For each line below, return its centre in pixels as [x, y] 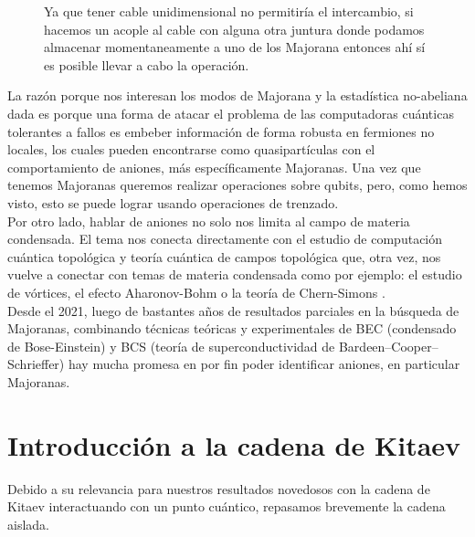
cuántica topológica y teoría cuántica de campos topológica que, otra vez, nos [224, 256]
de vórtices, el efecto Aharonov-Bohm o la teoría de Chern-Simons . [196, 292]
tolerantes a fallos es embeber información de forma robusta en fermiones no [221, 131]
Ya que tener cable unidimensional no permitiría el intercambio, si [229, 11]
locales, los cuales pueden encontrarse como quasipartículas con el [191, 149]
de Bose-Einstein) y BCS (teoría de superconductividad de [171, 346]
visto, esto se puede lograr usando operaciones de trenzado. [173, 202]
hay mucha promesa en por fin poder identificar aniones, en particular [264, 364]
